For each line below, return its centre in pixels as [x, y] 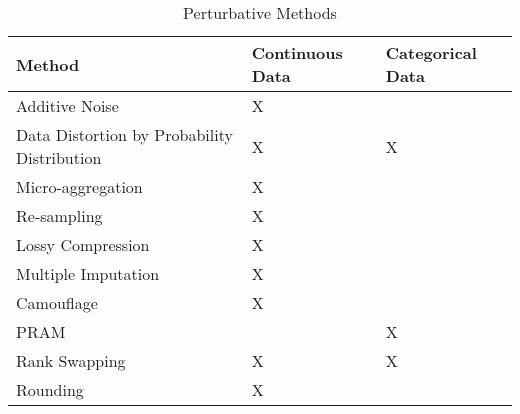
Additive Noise [67, 105]
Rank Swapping [71, 360]
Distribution [59, 157]
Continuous [297, 52]
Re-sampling [59, 215]
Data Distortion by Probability [124, 134]
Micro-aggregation [79, 186]
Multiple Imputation [88, 273]
